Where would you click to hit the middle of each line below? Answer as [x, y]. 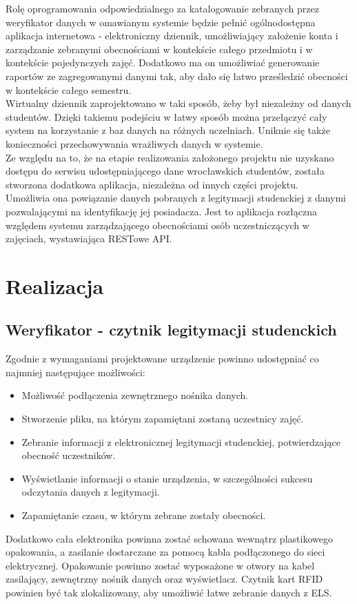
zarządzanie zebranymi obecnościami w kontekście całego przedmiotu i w [159, 49]
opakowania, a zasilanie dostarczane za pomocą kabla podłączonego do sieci [165, 552]
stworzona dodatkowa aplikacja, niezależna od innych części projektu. [152, 184]
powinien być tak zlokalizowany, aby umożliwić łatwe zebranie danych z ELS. [169, 592]
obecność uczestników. [69, 455]
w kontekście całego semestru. [69, 89]
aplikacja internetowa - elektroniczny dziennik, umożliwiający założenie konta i [172, 36]
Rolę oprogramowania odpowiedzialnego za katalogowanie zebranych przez [162, 8]
